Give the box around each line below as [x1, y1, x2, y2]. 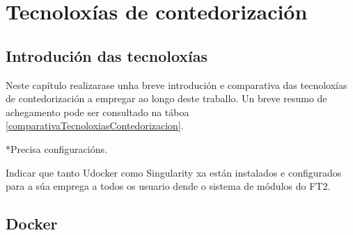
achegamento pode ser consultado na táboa [6, 104, 189, 119]
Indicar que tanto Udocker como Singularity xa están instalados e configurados [6, 165, 342, 179]
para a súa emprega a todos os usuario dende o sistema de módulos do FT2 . [6, 179, 331, 193]
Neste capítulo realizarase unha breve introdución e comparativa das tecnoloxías [6, 77, 347, 92]
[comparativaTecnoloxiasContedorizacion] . [6, 118, 184, 133]
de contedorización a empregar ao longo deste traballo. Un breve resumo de [6, 91, 327, 106]
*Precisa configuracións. [6, 141, 107, 156]
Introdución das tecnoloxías [6, 44, 208, 66]
